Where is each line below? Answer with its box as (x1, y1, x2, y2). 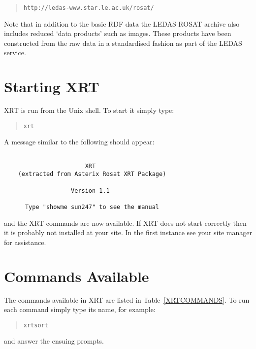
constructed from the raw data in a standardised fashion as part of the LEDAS (4, 37, 242, 48)
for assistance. (4, 237, 46, 247)
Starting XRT (4, 76, 99, 97)
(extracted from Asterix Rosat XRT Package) (18, 171, 166, 178)
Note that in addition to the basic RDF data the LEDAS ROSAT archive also (4, 18, 240, 29)
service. (4, 47, 26, 58)
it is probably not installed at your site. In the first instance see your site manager (4, 227, 252, 238)
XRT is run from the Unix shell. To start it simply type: (4, 105, 174, 115)
